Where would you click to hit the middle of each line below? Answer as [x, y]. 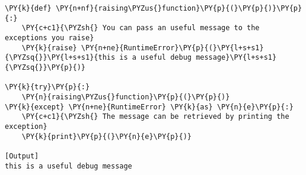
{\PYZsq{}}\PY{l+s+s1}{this [60, 58]
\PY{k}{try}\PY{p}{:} [47, 87]
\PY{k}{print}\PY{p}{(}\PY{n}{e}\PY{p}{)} [106, 136]
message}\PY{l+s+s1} [236, 58]
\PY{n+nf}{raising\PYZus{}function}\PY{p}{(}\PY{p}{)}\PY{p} [179, 8]
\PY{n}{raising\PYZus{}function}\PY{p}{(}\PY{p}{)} [126, 97]
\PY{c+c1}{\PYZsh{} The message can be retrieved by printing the [155, 117]
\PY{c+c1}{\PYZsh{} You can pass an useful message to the [141, 28]
